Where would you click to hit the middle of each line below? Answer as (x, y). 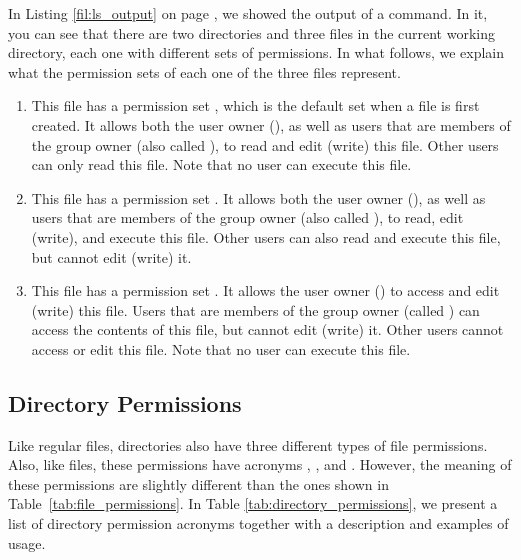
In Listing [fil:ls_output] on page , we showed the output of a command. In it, (248, 13)
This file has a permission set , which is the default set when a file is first (255, 105)
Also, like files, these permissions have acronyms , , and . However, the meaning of (260, 464)
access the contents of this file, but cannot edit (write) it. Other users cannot (267, 329)
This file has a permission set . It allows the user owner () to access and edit (265, 290)
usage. (27, 542)
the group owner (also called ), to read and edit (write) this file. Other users (265, 144)
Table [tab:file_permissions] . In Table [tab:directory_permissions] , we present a (253, 503)
